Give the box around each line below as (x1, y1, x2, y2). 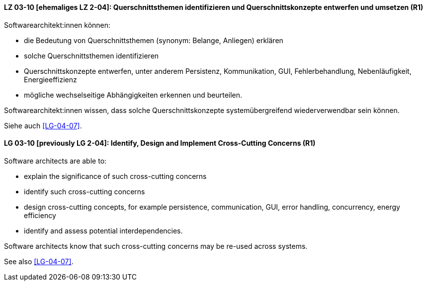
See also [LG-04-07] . (4, 257, 74, 266)
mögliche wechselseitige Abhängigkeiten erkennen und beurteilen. (24, 90, 243, 99)
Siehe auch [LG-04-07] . (4, 121, 82, 130)
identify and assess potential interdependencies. (24, 226, 183, 235)
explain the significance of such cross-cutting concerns (24, 171, 207, 180)
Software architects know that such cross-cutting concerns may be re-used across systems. (4, 241, 308, 250)
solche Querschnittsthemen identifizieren (24, 51, 159, 60)
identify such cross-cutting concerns (24, 187, 145, 196)
